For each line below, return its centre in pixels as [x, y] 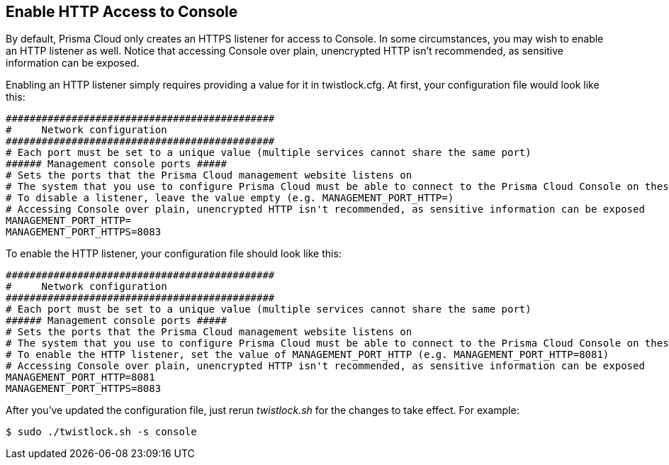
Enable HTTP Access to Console [122, 12]
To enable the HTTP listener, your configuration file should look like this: [174, 254]
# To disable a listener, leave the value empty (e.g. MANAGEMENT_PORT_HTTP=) [230, 198]
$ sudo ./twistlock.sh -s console [101, 432]
